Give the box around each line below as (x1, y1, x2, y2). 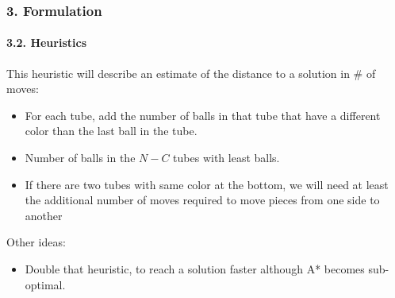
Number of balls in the (25, 149, 136, 166)
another (25, 207, 63, 223)
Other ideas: (6, 234, 66, 250)
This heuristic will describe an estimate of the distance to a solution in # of (6, 64, 376, 81)
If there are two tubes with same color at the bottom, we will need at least (25, 176, 389, 192)
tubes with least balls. (173, 149, 280, 166)
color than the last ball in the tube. (25, 122, 197, 139)
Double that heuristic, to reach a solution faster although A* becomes (25, 260, 365, 277)
